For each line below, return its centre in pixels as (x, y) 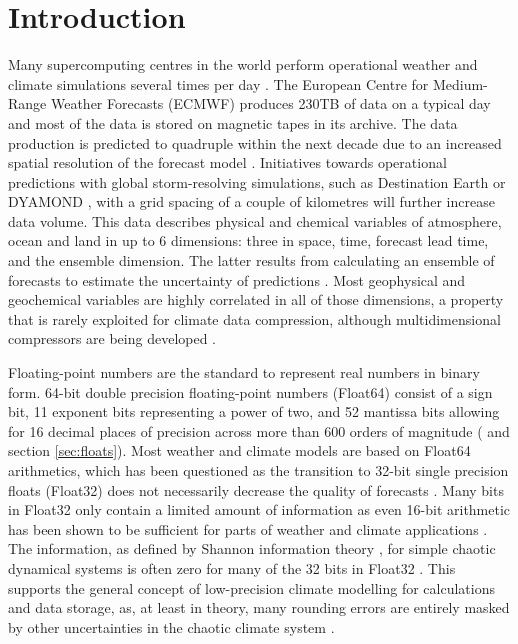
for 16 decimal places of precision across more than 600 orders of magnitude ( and (259, 430)
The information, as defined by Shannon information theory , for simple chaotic (252, 548)
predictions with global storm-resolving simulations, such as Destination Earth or (257, 181)
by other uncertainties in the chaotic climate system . (171, 626)
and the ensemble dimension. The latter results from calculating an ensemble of (251, 260)
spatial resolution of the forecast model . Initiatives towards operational (227, 162)
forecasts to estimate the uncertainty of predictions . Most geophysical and (237, 279)
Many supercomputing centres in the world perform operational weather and (243, 64)
